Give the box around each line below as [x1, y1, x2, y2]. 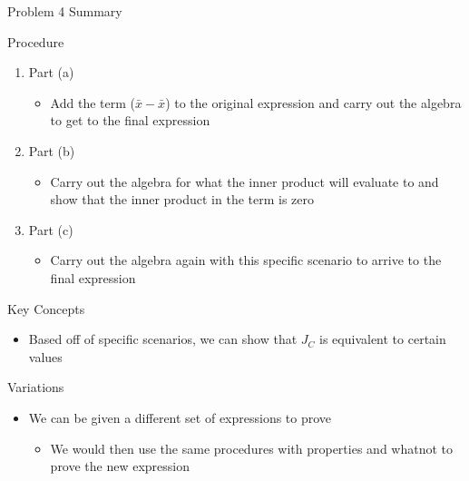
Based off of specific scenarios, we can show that [28, 329, 298, 348]
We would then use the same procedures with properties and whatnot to [50, 438, 453, 457]
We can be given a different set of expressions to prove [28, 407, 332, 427]
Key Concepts [7, 299, 85, 318]
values [28, 347, 63, 366]
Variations [7, 378, 64, 397]
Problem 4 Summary [7, 2, 122, 20]
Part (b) [28, 141, 75, 160]
